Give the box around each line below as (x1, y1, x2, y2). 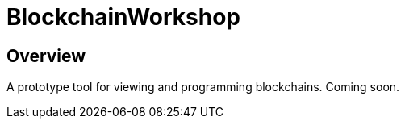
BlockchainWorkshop (6, 3, 240, 31)
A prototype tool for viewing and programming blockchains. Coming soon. (6, 80, 400, 94)
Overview (6, 45, 86, 66)
